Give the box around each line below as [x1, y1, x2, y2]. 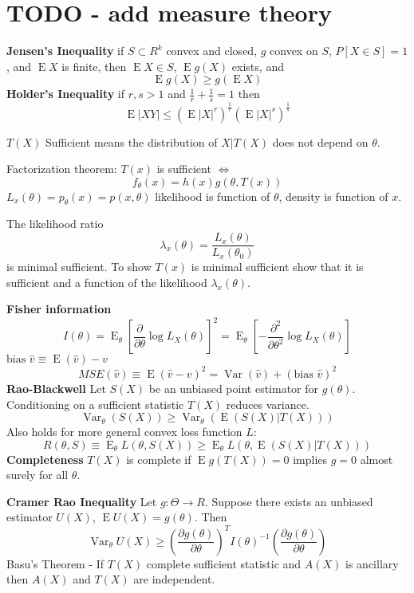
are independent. [133, 571, 215, 587]
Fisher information [6, 300, 112, 317]
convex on [270, 42, 318, 59]
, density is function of [278, 187, 388, 204]
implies [293, 450, 328, 467]
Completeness [6, 450, 84, 467]
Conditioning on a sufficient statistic [6, 395, 184, 412]
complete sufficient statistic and [146, 555, 302, 571]
